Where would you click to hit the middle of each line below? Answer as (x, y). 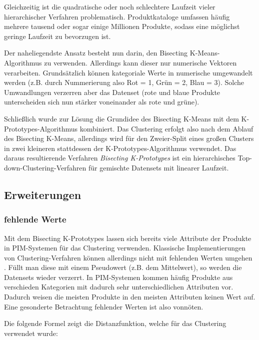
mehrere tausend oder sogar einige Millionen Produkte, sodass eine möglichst (122, 26)
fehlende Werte (35, 219)
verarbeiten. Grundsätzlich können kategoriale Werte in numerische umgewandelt (128, 72)
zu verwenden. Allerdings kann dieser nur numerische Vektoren (140, 62)
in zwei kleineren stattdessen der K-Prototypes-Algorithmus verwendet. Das (120, 148)
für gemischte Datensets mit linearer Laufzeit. (158, 167)
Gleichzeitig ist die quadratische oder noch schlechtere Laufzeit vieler (110, 6)
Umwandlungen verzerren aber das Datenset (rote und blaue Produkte (112, 92)
